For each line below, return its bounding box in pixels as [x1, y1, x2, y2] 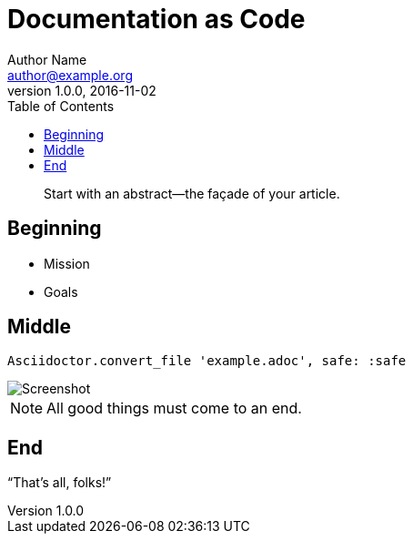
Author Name [7, 51, 87, 67]
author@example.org [7, 66, 133, 83]
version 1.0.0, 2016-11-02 [7, 82, 156, 98]
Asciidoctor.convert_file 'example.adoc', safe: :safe [7, 353, 407, 369]
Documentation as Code [7, 4, 306, 35]
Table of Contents [7, 97, 115, 114]
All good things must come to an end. [46, 399, 302, 418]
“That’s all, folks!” [7, 475, 112, 491]
